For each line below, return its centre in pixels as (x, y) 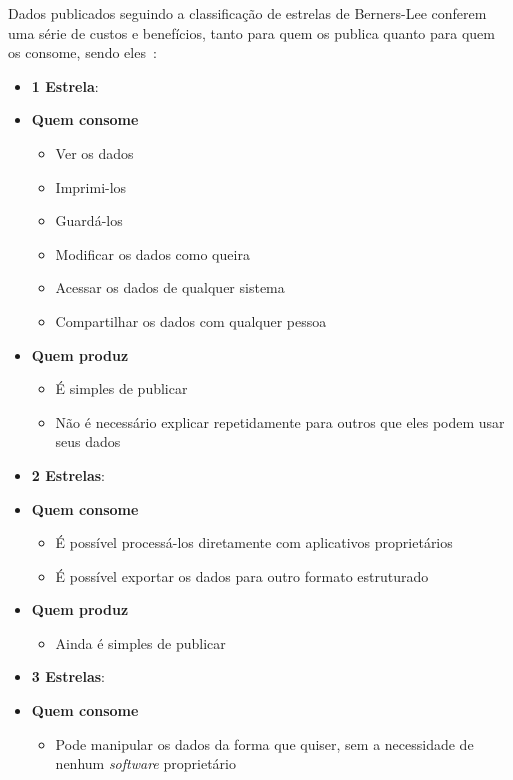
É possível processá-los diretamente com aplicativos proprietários (254, 542)
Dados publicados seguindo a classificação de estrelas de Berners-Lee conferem (247, 13)
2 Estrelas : (68, 474)
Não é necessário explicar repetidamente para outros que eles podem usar (280, 421)
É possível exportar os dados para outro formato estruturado (242, 575)
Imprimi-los (91, 186)
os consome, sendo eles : (82, 52)
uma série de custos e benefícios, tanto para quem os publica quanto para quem (251, 32)
